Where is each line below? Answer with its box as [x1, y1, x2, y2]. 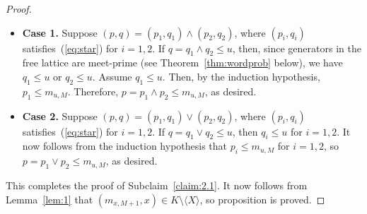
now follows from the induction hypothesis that [22, 138, 228, 153]
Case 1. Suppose [22, 25, 98, 40]
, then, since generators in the [232, 40, 361, 55]
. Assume [92, 69, 132, 83]
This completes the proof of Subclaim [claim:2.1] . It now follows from [6, 177, 308, 192]
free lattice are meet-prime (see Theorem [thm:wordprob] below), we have [22, 55, 343, 70]
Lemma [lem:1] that [6, 191, 93, 206]
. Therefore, [67, 83, 119, 98]
